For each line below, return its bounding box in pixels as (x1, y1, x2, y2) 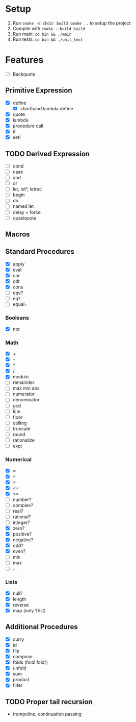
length (12, 596, 26, 602)
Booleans (5, 315, 30, 322)
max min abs (12, 385, 40, 391)
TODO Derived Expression (5, 149, 90, 158)
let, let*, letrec (12, 186, 42, 192)
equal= (12, 301, 28, 307)
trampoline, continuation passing (12, 711, 82, 717)
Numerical (5, 455, 32, 463)
